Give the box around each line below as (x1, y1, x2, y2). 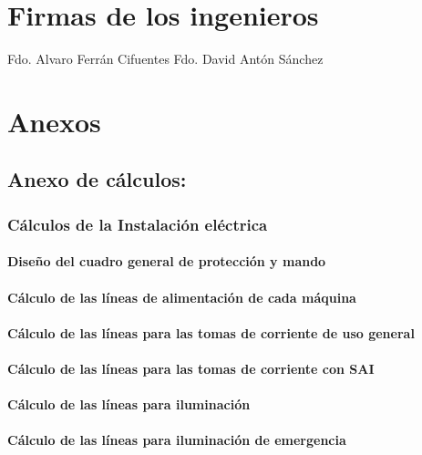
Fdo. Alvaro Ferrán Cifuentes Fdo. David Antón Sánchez (7, 49, 324, 68)
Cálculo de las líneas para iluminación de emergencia (7, 430, 346, 450)
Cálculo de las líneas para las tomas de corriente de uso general (7, 323, 415, 342)
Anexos (7, 102, 101, 140)
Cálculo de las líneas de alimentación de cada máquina (7, 287, 356, 306)
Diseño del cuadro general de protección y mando (7, 252, 326, 271)
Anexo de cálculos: (7, 165, 187, 193)
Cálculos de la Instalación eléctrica (7, 212, 268, 235)
